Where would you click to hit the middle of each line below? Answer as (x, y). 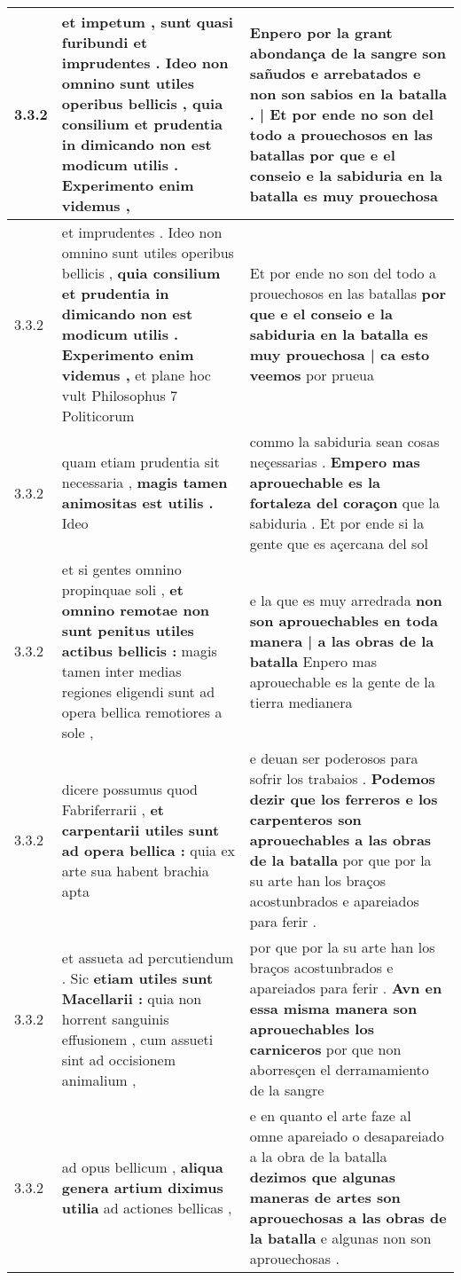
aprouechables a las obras (340, 840)
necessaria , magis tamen (145, 482)
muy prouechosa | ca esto (340, 354)
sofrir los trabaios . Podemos (342, 778)
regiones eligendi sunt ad (138, 691)
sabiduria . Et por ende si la (337, 523)
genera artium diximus (142, 1187)
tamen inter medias (121, 671)
